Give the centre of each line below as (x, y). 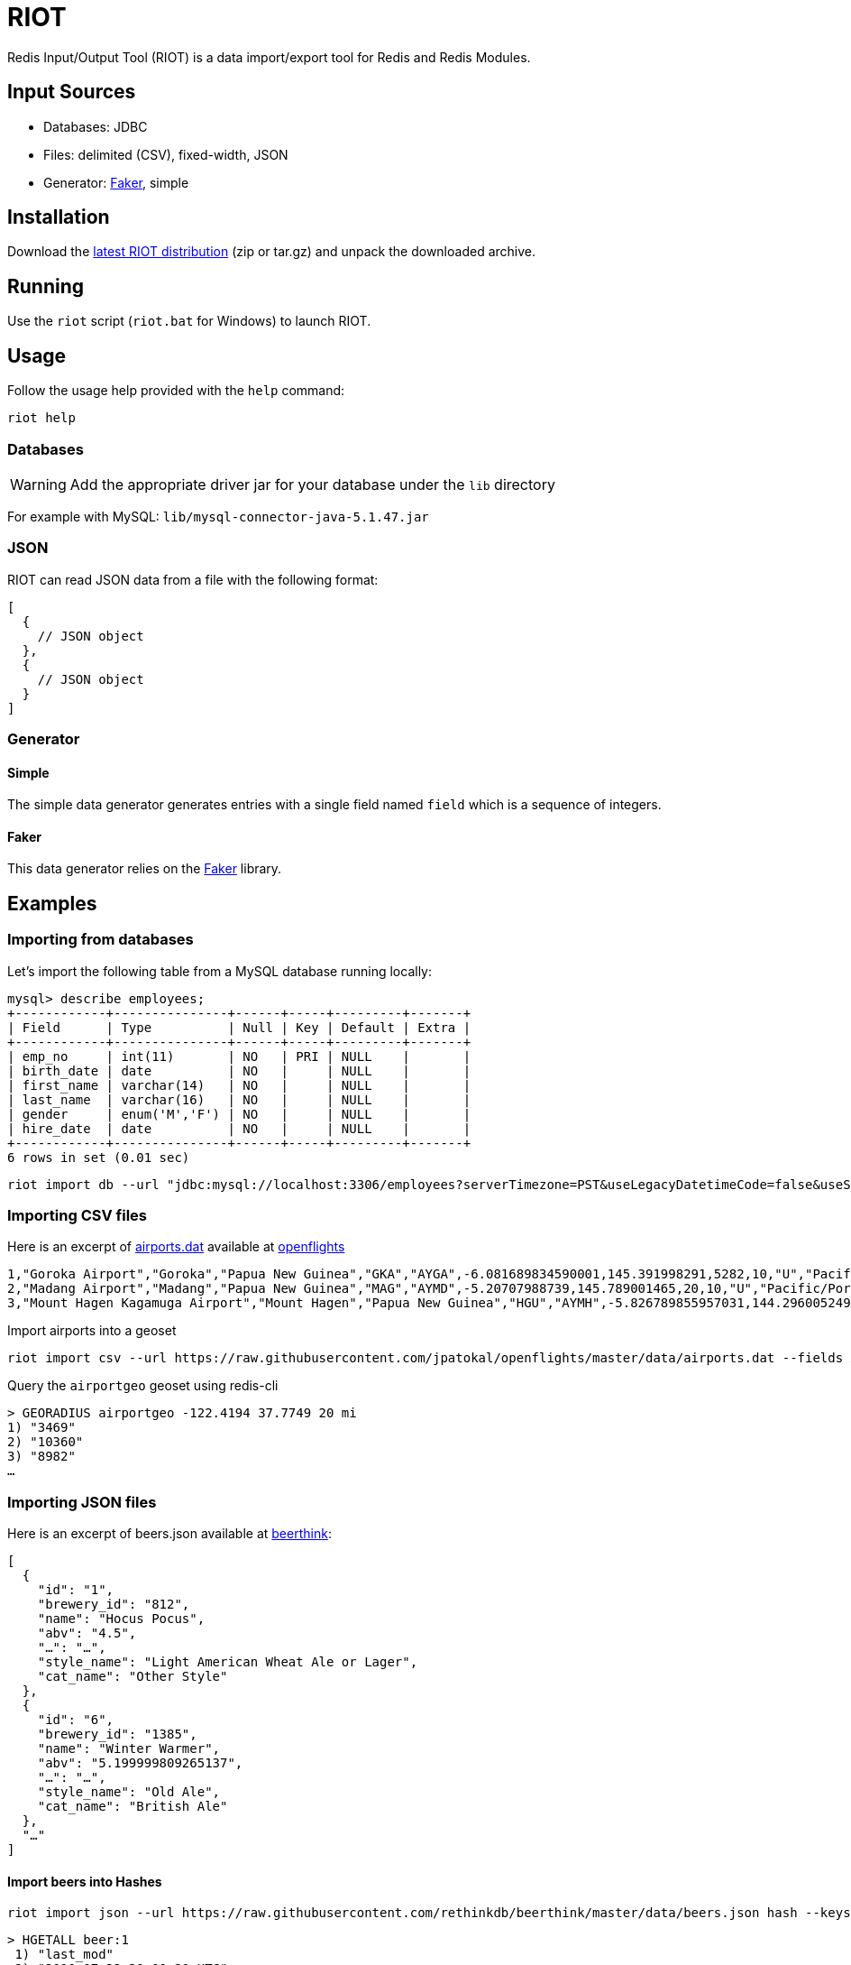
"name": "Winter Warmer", (129, 1749)
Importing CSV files (77, 1216)
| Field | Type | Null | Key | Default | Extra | (239, 1027)
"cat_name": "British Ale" (133, 1807)
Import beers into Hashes (85, 1881)
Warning (38, 484)
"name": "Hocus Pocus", (121, 1619)
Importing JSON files (82, 1502)
